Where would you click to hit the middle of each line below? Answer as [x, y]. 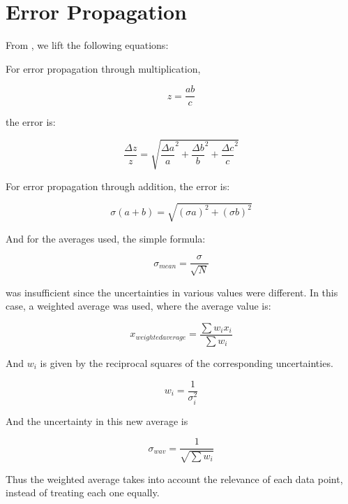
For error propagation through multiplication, [103, 68]
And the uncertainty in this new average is [97, 420]
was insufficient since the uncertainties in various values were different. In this [172, 292]
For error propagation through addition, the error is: [118, 186]
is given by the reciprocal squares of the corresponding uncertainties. [187, 362]
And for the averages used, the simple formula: [106, 238]
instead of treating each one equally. [83, 492]
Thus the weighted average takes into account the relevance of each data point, [174, 478]
